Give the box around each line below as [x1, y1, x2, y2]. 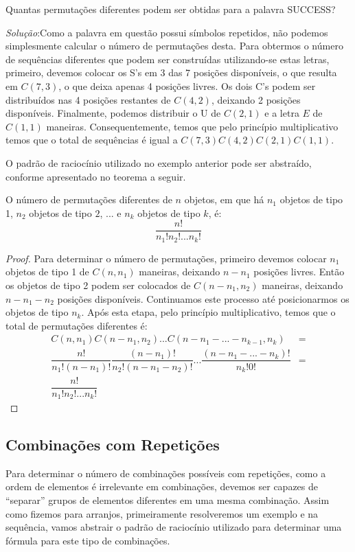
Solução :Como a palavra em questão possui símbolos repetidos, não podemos [5, 25, 328, 39]
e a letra [264, 106, 299, 120]
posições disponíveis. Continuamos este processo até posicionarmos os [57, 291, 350, 306]
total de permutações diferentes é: [5, 318, 148, 332]
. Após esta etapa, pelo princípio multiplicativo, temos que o [81, 305, 336, 319]
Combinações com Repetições [5, 434, 220, 455]
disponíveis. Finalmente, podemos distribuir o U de [5, 106, 221, 120]
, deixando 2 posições [211, 92, 301, 106]
